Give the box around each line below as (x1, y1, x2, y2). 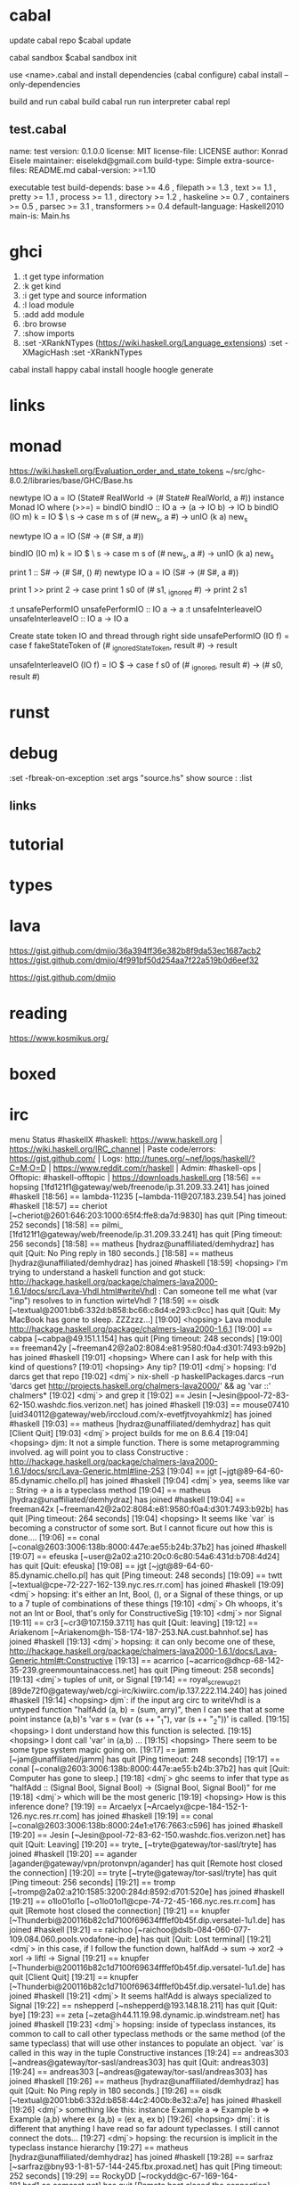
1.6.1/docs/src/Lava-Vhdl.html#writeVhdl (9, 1286, 158, 1296)
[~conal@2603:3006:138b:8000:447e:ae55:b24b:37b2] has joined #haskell (9, 1541, 287, 1552)
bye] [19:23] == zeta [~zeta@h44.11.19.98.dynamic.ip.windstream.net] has (9, 2009, 280, 2020)
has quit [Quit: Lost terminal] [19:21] (141, 1934, 271, 1944)
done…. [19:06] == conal (9, 1532, 100, 1542)
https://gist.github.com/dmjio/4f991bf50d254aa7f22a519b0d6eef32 (9, 955, 260, 965)
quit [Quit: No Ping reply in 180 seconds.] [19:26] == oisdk (9, 2085, 222, 2096)
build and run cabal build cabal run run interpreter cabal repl (9, 95, 230, 107)
